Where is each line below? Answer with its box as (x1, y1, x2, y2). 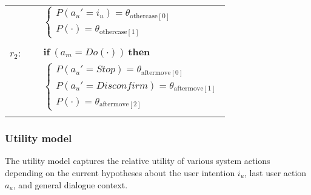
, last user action (244, 166, 307, 179)
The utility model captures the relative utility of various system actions (5, 154, 270, 167)
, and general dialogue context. (13, 178, 128, 191)
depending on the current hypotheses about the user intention (5, 166, 235, 179)
